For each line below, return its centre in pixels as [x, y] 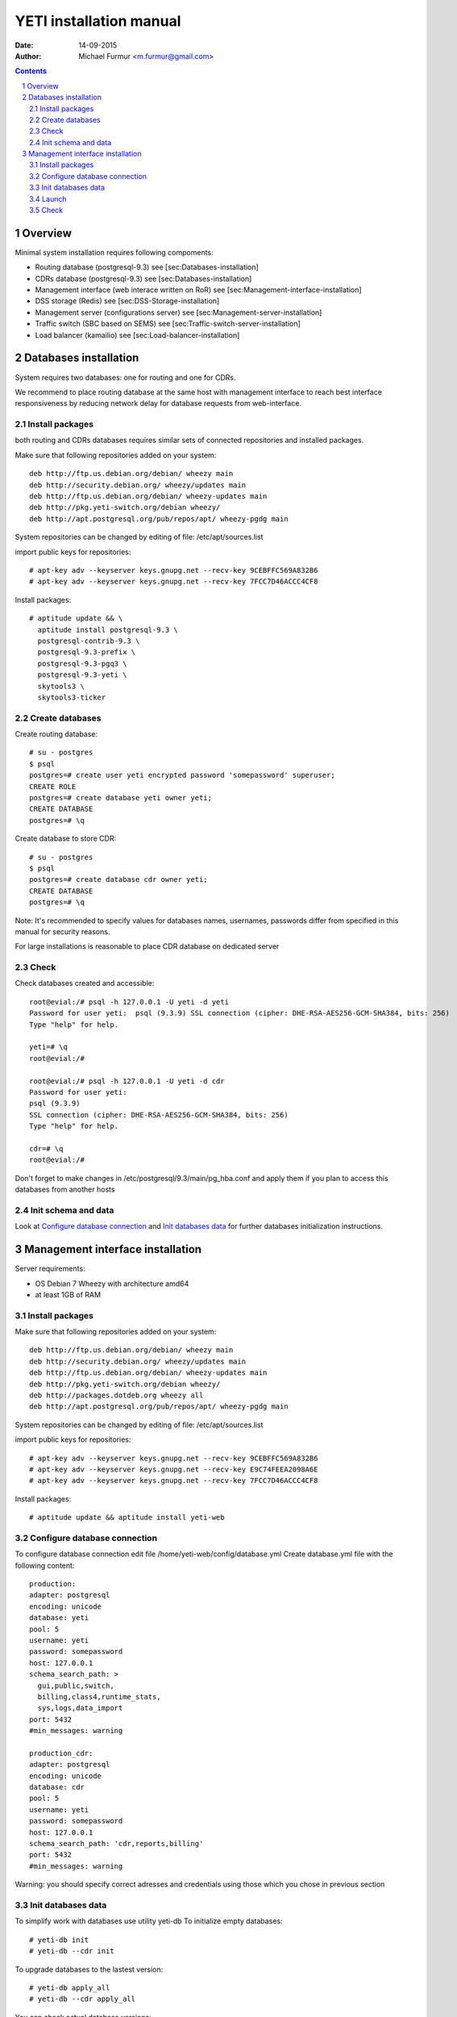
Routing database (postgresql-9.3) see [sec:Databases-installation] [147, 267]
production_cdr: [61, 1753]
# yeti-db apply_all [70, 1988]
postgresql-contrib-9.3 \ [89, 641]
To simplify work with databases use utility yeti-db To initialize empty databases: [149, 1921]
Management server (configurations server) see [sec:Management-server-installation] [179, 312]
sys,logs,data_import [80, 1708]
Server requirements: [50, 1269]
